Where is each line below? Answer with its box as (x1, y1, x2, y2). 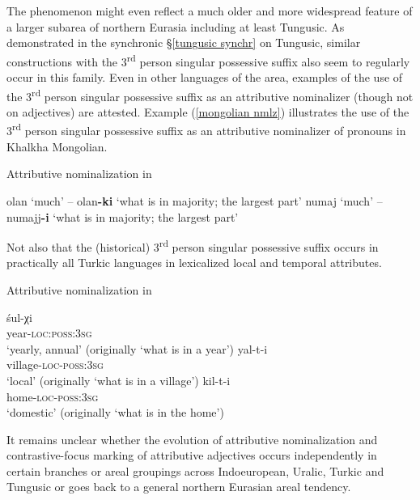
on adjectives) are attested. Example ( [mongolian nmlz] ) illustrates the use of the (6, 103, 409, 120)
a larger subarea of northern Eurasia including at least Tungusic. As (6, 18, 345, 35)
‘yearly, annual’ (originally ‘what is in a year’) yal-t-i (6, 340, 268, 357)
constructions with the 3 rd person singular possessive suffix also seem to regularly (6, 50, 410, 70)
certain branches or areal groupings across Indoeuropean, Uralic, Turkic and (6, 462, 384, 479)
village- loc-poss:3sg (6, 356, 104, 373)
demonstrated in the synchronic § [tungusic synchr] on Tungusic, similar (6, 34, 361, 51)
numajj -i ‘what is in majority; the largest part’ (6, 208, 239, 225)
